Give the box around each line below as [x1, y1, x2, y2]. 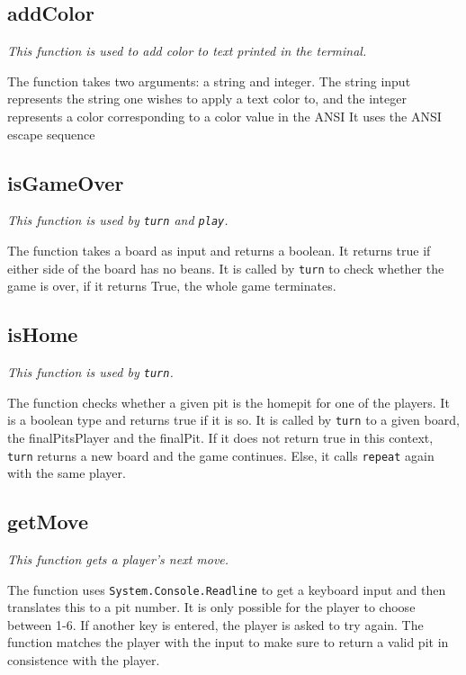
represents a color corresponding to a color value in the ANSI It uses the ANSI [7, 106, 442, 125]
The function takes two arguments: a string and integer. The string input [7, 71, 411, 90]
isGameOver [7, 168, 124, 196]
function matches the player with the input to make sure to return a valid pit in [7, 633, 449, 652]
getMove [7, 508, 89, 535]
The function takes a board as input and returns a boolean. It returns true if [7, 241, 431, 260]
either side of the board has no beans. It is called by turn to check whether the [7, 258, 444, 277]
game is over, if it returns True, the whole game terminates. [7, 276, 336, 295]
